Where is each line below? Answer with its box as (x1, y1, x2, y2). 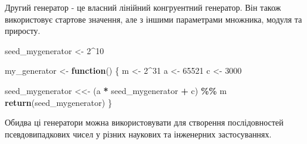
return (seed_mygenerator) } (5, 96, 112, 108)
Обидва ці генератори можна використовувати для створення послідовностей (5, 116, 284, 129)
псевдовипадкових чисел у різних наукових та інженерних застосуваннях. (5, 127, 272, 140)
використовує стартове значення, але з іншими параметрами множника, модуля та (5, 12, 302, 25)
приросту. (5, 24, 41, 37)
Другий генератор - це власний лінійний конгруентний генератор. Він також (5, 1, 281, 13)
